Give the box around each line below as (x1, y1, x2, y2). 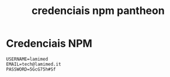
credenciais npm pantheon (32, 4, 165, 17)
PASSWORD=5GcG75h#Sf (6, 66, 57, 72)
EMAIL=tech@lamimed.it (6, 61, 61, 67)
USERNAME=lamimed (6, 56, 48, 62)
